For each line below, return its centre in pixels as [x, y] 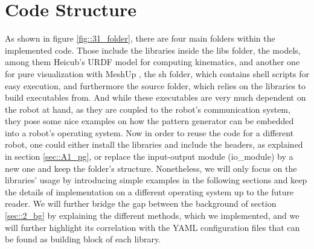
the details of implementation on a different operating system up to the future [149, 191]
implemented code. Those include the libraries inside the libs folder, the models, [153, 50]
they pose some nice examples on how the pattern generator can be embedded [149, 121]
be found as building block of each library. [83, 239]
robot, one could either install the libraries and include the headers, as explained [154, 144]
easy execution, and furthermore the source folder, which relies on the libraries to [155, 85]
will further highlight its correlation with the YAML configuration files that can [152, 227]
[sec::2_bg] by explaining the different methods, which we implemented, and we [152, 216]
